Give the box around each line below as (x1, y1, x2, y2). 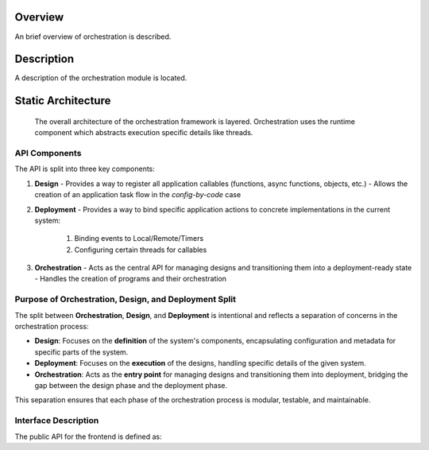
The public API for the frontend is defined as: (14, 432, 162, 441)
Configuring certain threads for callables (74, 245, 207, 254)
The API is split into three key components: (14, 164, 155, 174)
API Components (14, 147, 82, 158)
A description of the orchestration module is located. (14, 73, 187, 83)
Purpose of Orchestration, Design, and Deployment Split (14, 294, 236, 305)
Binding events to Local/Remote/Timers (74, 234, 204, 243)
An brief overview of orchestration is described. (14, 32, 172, 41)
